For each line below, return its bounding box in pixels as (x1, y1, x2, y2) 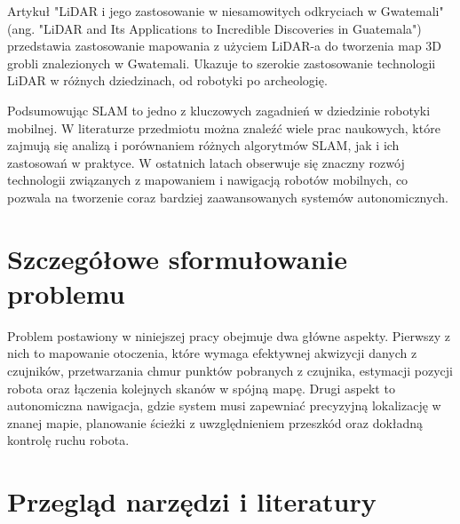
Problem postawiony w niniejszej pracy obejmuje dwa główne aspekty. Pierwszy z (7, 326, 450, 345)
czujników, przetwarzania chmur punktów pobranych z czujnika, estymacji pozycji (7, 361, 453, 380)
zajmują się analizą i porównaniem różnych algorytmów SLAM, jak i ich (7, 136, 400, 155)
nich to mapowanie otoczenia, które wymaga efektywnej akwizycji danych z (7, 344, 417, 362)
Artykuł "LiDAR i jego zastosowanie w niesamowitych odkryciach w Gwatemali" (7, 2, 444, 20)
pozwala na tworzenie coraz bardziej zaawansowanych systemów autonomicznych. (7, 187, 448, 206)
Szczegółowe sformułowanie (7, 240, 348, 276)
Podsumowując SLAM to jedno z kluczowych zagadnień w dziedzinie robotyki (7, 100, 431, 119)
